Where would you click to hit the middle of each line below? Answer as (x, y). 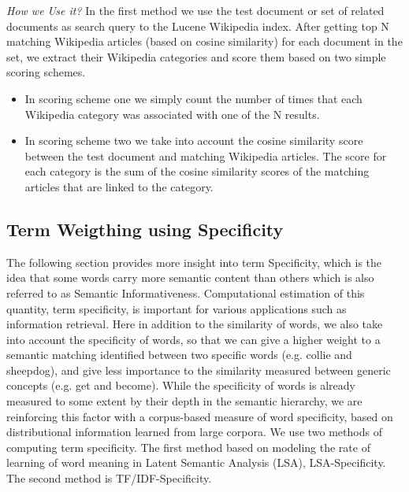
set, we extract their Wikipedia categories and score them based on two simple (196, 56)
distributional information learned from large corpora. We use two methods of (194, 432)
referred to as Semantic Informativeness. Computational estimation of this (186, 292)
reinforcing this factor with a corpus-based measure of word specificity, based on (200, 416)
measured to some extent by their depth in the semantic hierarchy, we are (184, 401)
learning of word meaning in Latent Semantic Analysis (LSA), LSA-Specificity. (196, 462)
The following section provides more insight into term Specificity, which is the (194, 262)
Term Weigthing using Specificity (145, 229)
